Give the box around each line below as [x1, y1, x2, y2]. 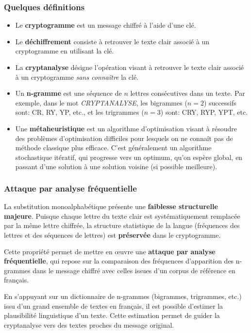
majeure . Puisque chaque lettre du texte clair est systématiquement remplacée [4, 210, 240, 221]
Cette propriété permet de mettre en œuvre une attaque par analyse [4, 246, 216, 256]
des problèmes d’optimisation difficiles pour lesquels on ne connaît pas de [15, 133, 233, 143]
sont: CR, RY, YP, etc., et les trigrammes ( [15, 107, 144, 117]
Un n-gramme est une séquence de [15, 88, 122, 98]
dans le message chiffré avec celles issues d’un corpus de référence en [33, 265, 235, 275]
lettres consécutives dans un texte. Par [130, 88, 245, 98]
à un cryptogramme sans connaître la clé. [15, 71, 138, 82]
